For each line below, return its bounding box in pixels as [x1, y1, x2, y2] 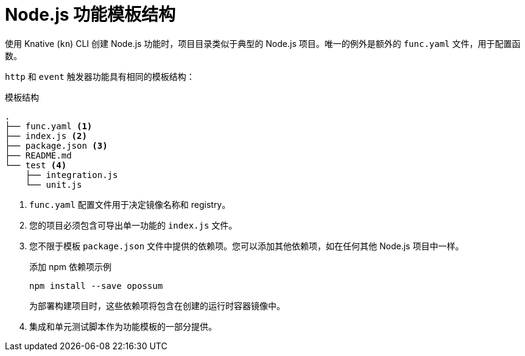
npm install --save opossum [29, 280, 163, 291]
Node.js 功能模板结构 [5, 4, 176, 25]
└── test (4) [5, 160, 67, 170]
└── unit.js [25, 179, 82, 190]
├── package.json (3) [5, 140, 108, 151]
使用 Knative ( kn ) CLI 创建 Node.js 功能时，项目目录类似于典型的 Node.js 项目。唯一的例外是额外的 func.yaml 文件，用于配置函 [5, 38, 521, 49]
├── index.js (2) [5, 130, 87, 141]
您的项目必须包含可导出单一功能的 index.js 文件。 [29, 219, 238, 230]
